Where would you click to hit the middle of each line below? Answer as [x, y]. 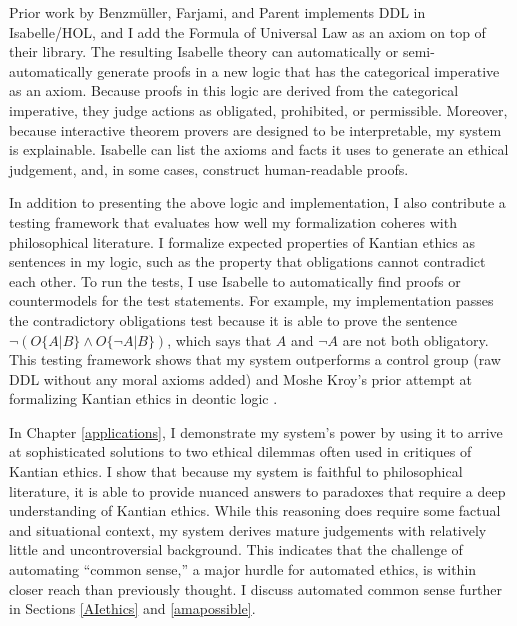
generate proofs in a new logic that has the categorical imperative [298, 70]
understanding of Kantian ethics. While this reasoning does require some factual [255, 510]
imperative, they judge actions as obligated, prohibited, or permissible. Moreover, [258, 109]
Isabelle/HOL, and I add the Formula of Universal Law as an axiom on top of [247, 31]
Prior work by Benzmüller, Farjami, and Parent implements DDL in [217, 12]
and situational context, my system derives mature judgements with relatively [248, 529]
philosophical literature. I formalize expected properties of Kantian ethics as [242, 241]
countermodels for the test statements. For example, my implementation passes [251, 300]
